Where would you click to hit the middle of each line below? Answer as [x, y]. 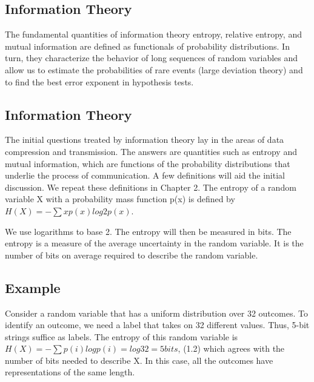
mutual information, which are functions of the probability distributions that [148, 163]
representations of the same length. [70, 372]
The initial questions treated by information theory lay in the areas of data [145, 140]
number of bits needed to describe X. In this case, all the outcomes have [139, 360]
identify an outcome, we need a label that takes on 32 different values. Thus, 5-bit [157, 325]
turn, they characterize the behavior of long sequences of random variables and [152, 58]
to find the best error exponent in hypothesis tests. [99, 81]
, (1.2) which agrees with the [231, 348]
